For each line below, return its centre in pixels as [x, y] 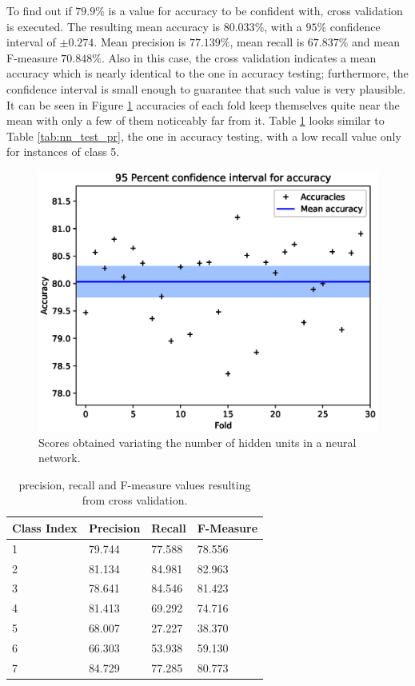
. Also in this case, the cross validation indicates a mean [239, 57]
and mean [376, 42]
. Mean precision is [140, 42]
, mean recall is [267, 42]
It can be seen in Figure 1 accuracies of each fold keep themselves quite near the [203, 104]
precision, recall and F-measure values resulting [135, 484]
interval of [31, 42]
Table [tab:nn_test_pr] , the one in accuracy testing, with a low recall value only [204, 136]
